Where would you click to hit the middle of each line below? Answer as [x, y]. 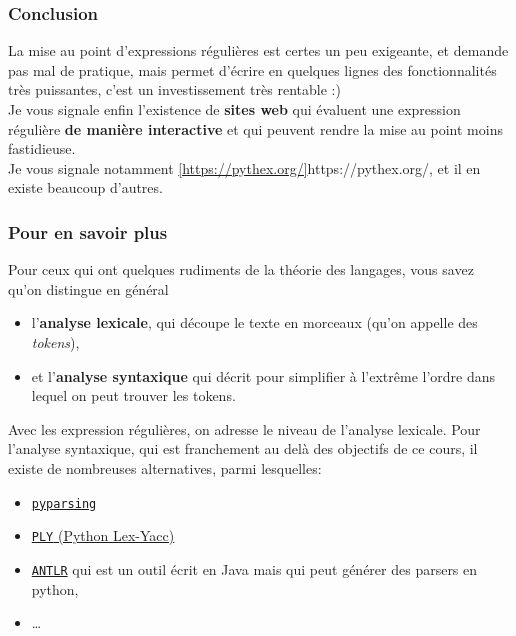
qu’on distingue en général [88, 288]
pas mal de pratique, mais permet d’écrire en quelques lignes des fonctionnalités [252, 69]
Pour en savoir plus [88, 231]
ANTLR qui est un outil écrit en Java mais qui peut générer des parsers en [254, 568]
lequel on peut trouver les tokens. [133, 395]
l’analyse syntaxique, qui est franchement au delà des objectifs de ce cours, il [243, 448]
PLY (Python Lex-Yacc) [103, 535]
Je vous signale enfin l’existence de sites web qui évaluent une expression [234, 109]
